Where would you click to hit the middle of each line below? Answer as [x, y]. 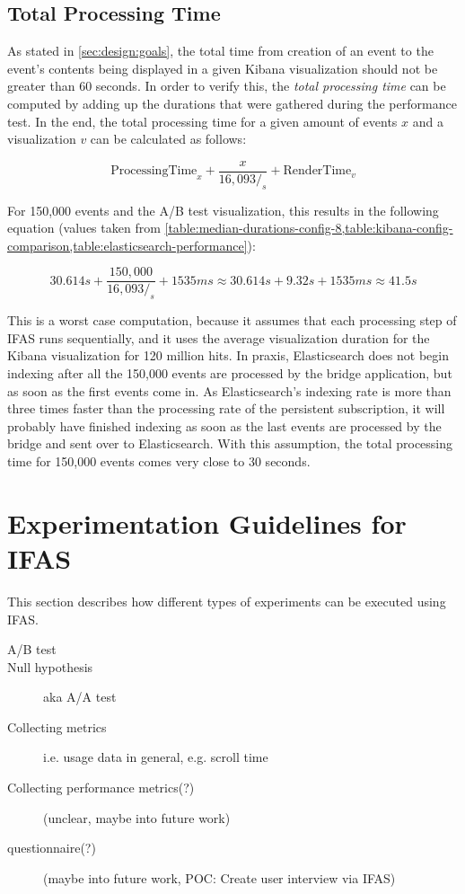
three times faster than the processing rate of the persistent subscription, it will [226, 408]
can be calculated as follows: [168, 139]
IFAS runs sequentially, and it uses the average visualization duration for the [219, 337]
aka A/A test [80, 697]
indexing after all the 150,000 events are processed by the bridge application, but [230, 373]
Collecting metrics [57, 726]
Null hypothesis [50, 666]
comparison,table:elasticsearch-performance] [127, 245]
